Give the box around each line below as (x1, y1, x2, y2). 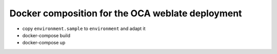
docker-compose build (22, 32, 70, 38)
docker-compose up (22, 40, 66, 46)
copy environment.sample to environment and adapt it (22, 25, 146, 32)
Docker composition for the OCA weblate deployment (9, 8, 242, 19)
